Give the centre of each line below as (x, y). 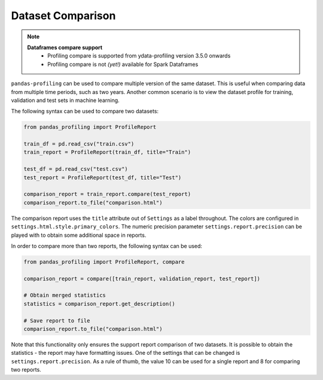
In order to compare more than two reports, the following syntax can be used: (107, 246)
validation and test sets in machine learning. (65, 100)
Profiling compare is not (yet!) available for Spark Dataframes (123, 64)
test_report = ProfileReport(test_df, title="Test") (103, 177)
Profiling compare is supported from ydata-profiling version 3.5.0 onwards (139, 56)
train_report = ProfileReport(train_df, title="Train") (107, 152)
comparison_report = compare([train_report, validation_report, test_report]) (142, 278)
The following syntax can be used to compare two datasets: (85, 111)
